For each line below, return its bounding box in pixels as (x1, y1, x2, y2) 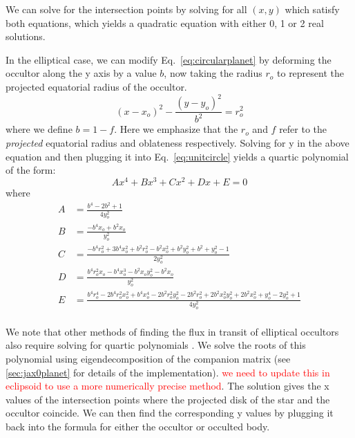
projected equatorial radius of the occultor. (6, 79, 187, 93)
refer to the (279, 122, 327, 136)
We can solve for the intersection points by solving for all (6, 2, 247, 16)
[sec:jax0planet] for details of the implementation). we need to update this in (6, 365, 330, 379)
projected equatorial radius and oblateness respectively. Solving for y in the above (6, 136, 349, 150)
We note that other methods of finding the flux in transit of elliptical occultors (6, 324, 339, 338)
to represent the (277, 66, 344, 80)
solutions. (6, 29, 46, 44)
